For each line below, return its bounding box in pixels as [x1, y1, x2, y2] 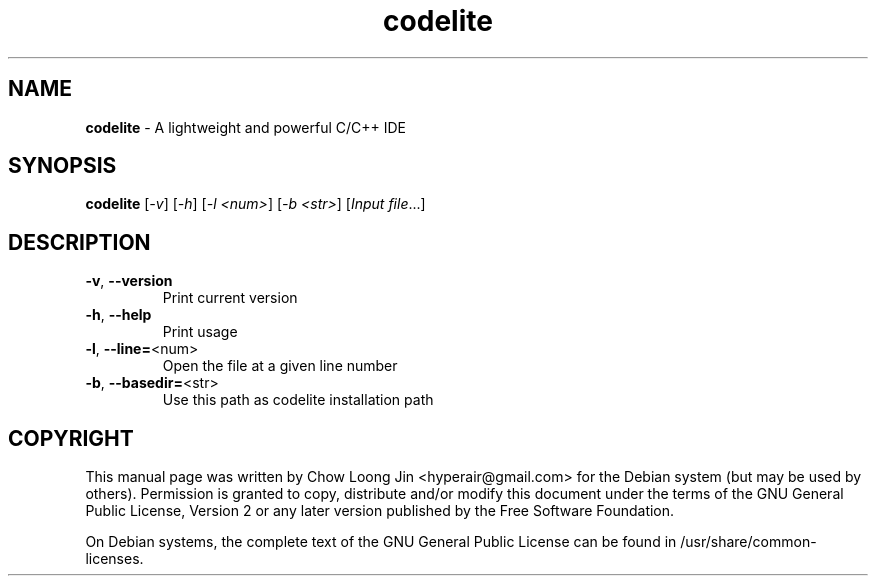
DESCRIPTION [8, 229, 151, 255]
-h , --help [85, 306, 152, 324]
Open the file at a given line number [162, 357, 398, 375]
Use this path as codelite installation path [162, 391, 434, 409]
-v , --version [85, 272, 173, 290]
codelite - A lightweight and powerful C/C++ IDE [85, 118, 407, 136]
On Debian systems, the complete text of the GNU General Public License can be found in [85, 533, 677, 551]
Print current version [162, 289, 298, 307]
